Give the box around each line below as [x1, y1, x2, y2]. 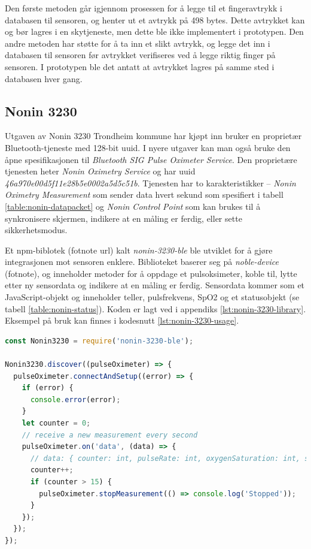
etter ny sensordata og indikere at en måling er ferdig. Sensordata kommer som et [5, 279, 305, 291]
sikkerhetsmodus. [5, 224, 68, 236]
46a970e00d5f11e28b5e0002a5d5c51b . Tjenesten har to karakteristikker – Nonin [5, 176, 296, 189]
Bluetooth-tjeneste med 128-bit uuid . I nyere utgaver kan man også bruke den [5, 141, 291, 153]
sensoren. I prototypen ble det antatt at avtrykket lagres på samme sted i [5, 60, 275, 73]
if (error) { [22, 384, 74, 393]
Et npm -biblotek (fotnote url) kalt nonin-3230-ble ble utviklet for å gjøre [5, 243, 273, 256]
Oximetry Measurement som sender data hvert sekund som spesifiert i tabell [5, 188, 283, 201]
